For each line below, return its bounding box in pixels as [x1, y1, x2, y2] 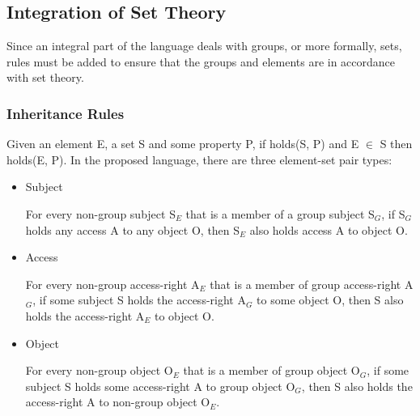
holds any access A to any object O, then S [25, 221, 240, 238]
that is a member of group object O [183, 362, 360, 379]
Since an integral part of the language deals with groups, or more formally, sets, [6, 37, 402, 54]
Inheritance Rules [6, 103, 125, 123]
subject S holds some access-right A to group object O [25, 377, 295, 394]
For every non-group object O [25, 362, 173, 379]
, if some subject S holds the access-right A [32, 291, 246, 308]
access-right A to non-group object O [25, 393, 210, 410]
